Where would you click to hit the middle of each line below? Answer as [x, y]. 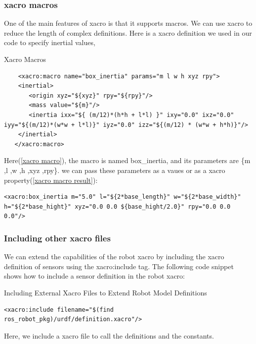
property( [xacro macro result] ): [51, 180]
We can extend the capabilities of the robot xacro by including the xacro [114, 257]
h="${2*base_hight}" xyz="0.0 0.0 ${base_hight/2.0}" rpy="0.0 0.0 [117, 206]
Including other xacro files [57, 238]
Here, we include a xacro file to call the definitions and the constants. [109, 335]
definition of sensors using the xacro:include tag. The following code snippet [119, 266]
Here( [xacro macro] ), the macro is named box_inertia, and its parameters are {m [127, 160]
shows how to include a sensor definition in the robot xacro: [94, 276]
